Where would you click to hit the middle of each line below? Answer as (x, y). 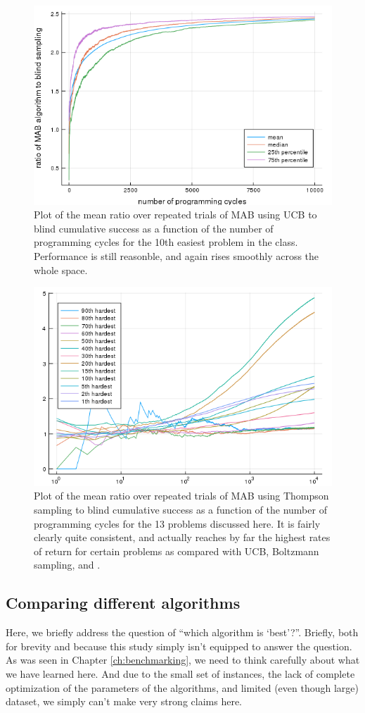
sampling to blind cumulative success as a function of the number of (180, 510)
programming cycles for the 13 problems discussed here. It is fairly (177, 523)
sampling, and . (67, 565)
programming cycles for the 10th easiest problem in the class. (166, 242)
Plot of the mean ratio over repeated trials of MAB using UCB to (175, 215)
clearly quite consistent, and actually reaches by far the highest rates (182, 537)
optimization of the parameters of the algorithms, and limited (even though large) (182, 687)
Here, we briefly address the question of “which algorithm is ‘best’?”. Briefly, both (182, 632)
